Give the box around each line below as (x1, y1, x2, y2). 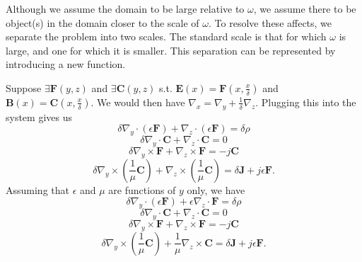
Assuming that (6, 182, 69, 197)
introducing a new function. (6, 57, 126, 72)
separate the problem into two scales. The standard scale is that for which (6, 29, 327, 44)
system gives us (6, 109, 72, 124)
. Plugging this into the (255, 94, 356, 109)
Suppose (6, 80, 42, 95)
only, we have (187, 182, 245, 197)
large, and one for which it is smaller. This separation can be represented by (6, 42, 336, 57)
